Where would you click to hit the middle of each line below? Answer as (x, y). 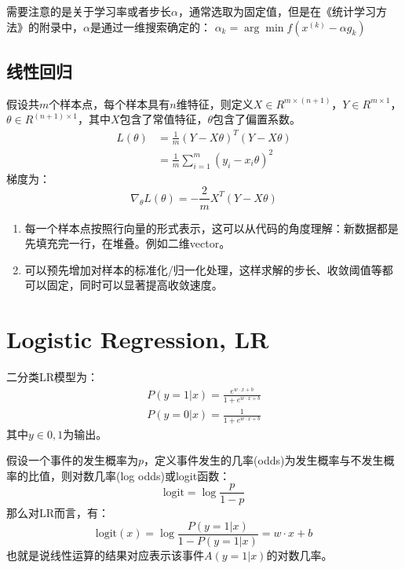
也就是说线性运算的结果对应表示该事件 (105, 555)
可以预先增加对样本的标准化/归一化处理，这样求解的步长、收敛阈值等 (203, 269)
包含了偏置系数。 (257, 119)
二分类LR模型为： (53, 377)
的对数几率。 (299, 555)
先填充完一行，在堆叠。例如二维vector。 (128, 243)
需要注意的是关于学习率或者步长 (89, 11)
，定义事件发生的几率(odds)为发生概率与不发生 (264, 460)
